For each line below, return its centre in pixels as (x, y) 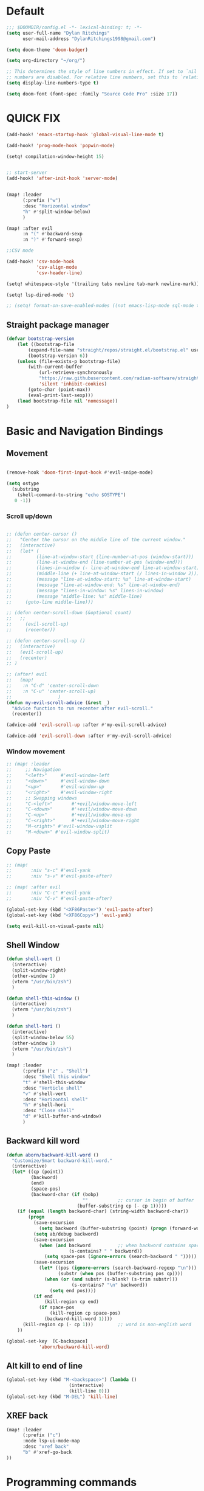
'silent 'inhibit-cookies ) (73, 384)
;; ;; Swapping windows (42, 798)
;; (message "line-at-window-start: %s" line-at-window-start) (99, 579)
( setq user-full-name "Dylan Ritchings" (58, 33)
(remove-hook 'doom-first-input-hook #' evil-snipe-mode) (80, 472)
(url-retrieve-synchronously (76, 373)
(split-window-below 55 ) (43, 1037)
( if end (43, 1296)
